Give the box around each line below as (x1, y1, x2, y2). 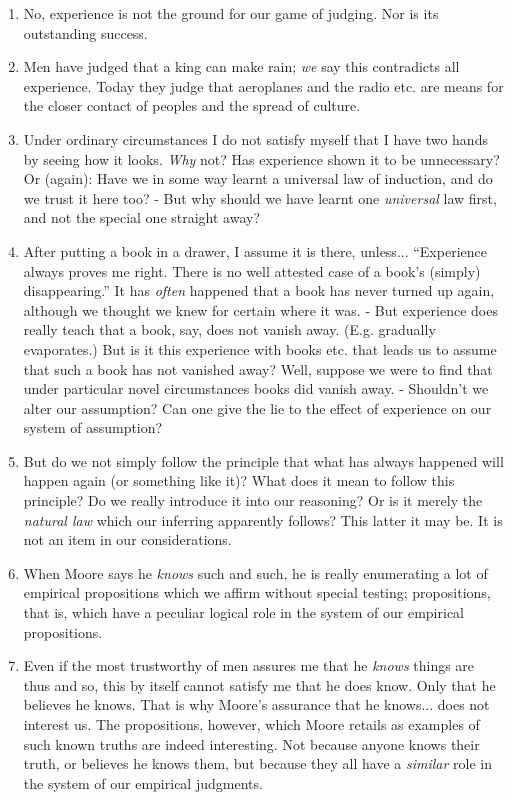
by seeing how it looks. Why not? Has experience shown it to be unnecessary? (23, 148, 500, 169)
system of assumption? (23, 417, 163, 438)
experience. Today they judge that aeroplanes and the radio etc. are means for (23, 75, 504, 96)
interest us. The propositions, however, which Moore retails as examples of (23, 714, 480, 734)
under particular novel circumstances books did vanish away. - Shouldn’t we (23, 378, 489, 399)
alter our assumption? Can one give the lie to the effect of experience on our (23, 397, 492, 418)
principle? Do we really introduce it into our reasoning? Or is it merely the (23, 490, 483, 511)
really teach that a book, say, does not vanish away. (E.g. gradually (23, 319, 436, 340)
